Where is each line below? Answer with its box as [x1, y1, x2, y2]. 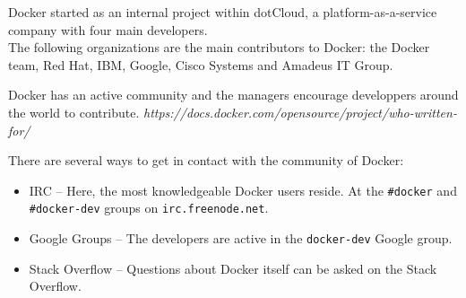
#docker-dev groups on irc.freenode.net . [29, 198, 269, 217]
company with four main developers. [8, 20, 208, 39]
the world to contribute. [8, 102, 140, 121]
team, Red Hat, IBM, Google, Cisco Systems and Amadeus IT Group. [8, 55, 393, 74]
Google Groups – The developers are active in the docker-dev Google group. [29, 229, 453, 248]
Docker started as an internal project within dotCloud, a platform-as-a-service [8, 3, 437, 21]
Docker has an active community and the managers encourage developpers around [8, 85, 459, 104]
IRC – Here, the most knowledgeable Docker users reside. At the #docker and [29, 180, 457, 199]
